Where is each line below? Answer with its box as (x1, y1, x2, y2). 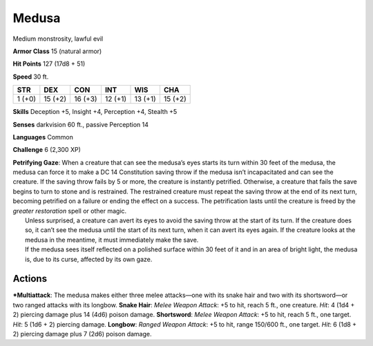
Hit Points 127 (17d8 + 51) (12, 59, 86, 68)
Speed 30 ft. (12, 73, 49, 81)
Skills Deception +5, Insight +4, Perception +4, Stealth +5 (12, 108, 178, 116)
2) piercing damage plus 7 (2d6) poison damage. (12, 330, 152, 338)
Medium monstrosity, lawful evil (12, 35, 104, 43)
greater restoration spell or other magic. (12, 206, 127, 215)
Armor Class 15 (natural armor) (12, 47, 102, 55)
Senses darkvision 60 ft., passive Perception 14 (12, 120, 149, 128)
